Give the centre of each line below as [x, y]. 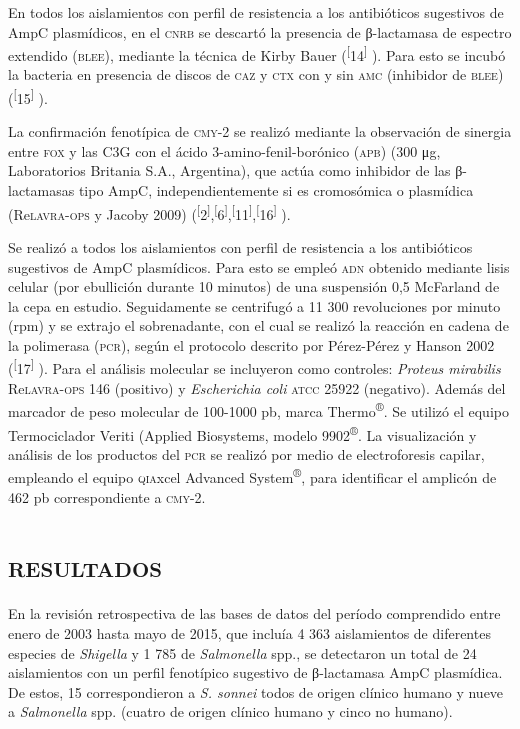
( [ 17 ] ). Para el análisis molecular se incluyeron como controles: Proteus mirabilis [254, 367]
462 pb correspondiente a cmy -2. [107, 496]
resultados [85, 565]
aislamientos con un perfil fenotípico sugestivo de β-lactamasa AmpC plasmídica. [255, 672]
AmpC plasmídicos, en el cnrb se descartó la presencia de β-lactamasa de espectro [260, 31]
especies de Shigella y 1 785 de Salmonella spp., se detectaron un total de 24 [242, 652]
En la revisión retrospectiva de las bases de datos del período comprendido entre [254, 613]
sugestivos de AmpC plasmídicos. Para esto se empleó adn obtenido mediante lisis [259, 266]
